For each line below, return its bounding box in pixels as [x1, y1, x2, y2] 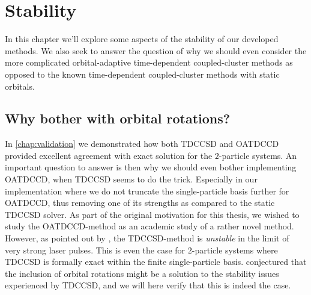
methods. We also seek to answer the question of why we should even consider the [5, 44, 307, 57]
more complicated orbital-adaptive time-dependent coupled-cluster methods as [5, 56, 293, 69]
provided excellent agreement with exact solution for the [5, 149, 213, 161]
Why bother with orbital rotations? [5, 109, 231, 128]
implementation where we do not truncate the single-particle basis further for [5, 184, 289, 197]
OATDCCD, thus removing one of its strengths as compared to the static [5, 196, 275, 209]
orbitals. [5, 79, 35, 92]
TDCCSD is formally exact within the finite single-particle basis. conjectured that [5, 255, 307, 268]
